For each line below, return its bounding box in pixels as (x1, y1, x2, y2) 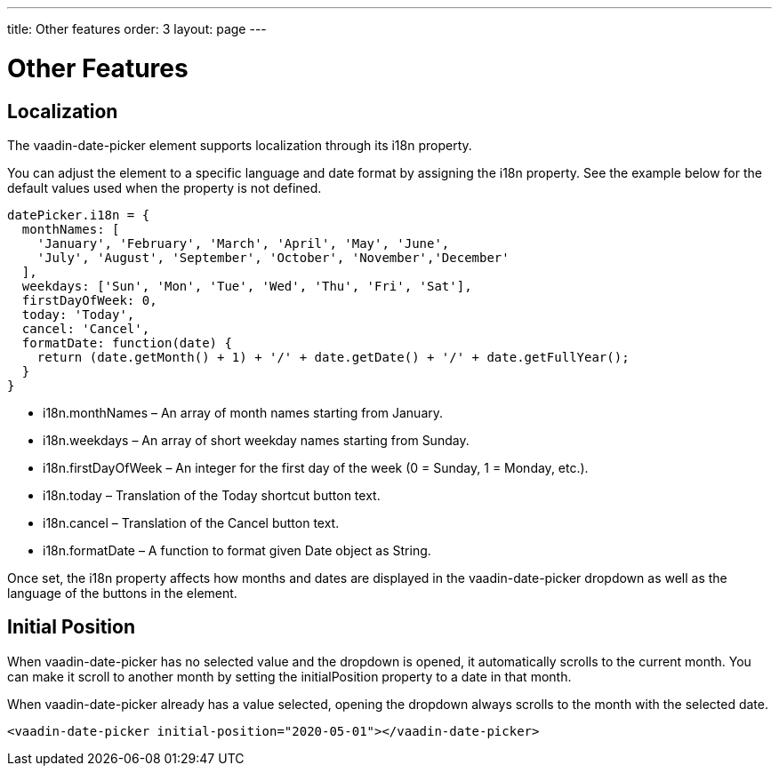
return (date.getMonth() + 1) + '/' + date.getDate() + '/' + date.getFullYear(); (36, 349, 630, 364)
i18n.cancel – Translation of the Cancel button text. (43, 514, 340, 530)
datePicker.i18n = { (7, 207, 150, 222)
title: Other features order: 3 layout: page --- (7, 21, 267, 36)
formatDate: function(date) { (21, 335, 232, 350)
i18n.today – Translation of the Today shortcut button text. (43, 487, 381, 503)
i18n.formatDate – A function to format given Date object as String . (43, 542, 431, 558)
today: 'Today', (21, 307, 135, 322)
